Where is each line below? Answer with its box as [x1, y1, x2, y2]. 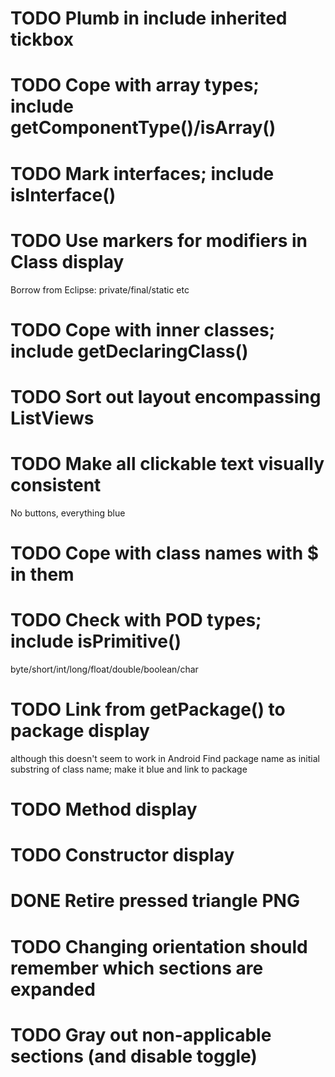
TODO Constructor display [10, 844, 235, 867]
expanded [10, 978, 96, 1001]
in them [10, 563, 75, 586]
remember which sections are [10, 957, 264, 979]
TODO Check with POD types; [10, 609, 262, 632]
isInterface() [10, 183, 117, 206]
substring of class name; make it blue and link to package [10, 763, 248, 775]
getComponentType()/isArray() [10, 117, 277, 139]
